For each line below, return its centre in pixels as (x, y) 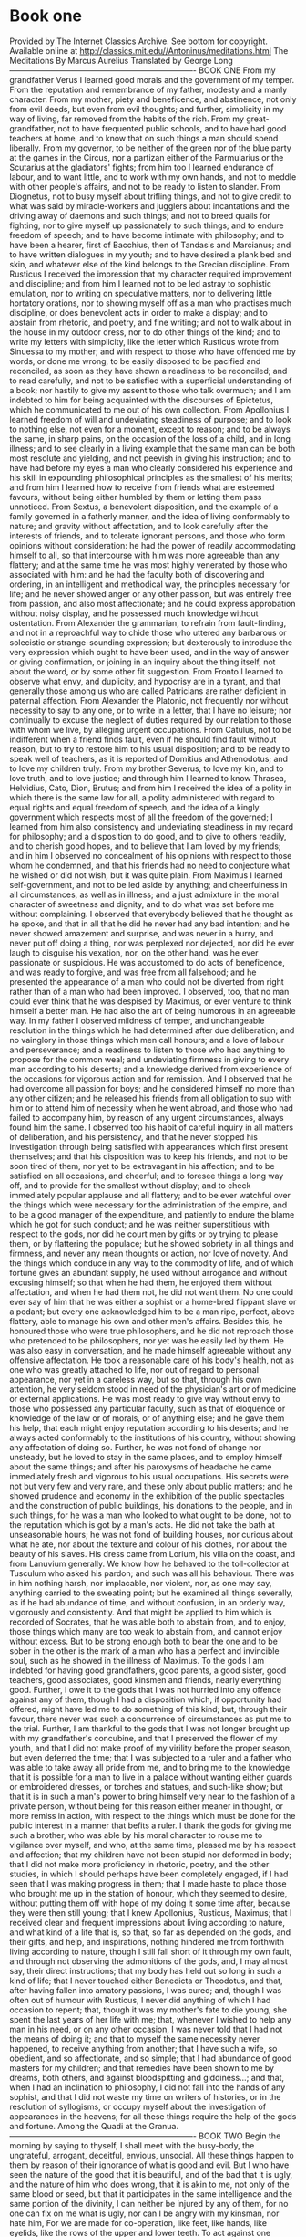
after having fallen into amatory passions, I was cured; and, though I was (146, 1990)
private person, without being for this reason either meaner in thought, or (147, 1806)
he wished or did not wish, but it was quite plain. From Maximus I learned (147, 875)
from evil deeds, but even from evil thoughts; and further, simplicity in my (147, 109)
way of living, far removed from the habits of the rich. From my (127, 119)
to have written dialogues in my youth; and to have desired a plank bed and (150, 254)
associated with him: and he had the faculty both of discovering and (137, 574)
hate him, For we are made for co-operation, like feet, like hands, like (138, 2222)
